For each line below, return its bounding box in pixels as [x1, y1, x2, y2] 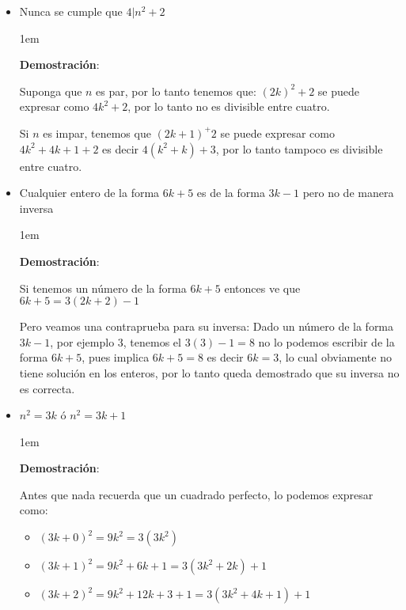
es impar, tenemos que [43, 124, 151, 141]
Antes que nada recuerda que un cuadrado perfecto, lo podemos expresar [19, 486, 374, 502]
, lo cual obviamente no [279, 349, 392, 366]
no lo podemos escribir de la [258, 333, 395, 350]
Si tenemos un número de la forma [19, 279, 187, 296]
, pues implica [82, 349, 150, 366]
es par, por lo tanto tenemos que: [96, 82, 256, 99]
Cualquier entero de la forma [19, 184, 160, 201]
